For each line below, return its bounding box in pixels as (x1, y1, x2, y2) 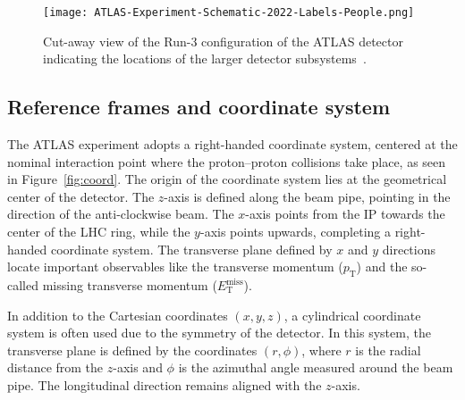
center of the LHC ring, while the (7, 222, 190, 241)
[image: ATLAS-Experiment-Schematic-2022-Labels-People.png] (43, 6, 415, 19)
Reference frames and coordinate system (7, 93, 391, 121)
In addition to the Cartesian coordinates (7, 305, 228, 324)
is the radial (355, 340, 421, 359)
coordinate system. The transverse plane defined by (51, 239, 333, 258)
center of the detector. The (7, 187, 155, 205)
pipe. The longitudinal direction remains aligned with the (7, 375, 322, 394)
